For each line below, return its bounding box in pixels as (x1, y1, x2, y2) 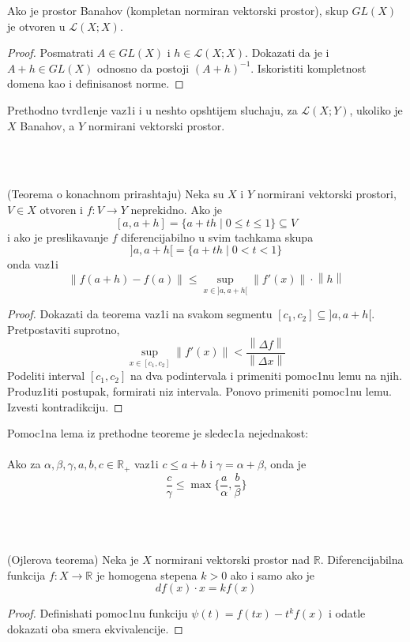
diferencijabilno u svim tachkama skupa (121, 228, 314, 245)
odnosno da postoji (97, 59, 190, 76)
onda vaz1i (7, 256, 58, 272)
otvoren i (39, 201, 84, 217)
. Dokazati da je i (245, 44, 329, 61)
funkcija (7, 566, 46, 583)
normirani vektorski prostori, (257, 186, 397, 202)
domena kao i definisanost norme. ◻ (7, 75, 184, 92)
